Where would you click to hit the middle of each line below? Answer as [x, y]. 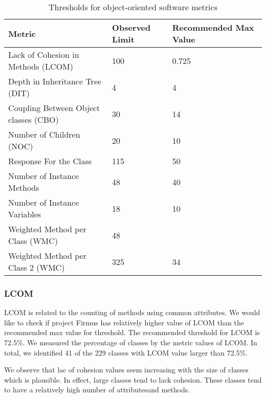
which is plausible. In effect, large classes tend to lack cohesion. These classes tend [133, 379]
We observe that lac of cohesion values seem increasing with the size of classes [126, 370]
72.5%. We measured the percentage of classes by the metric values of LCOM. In [131, 342]
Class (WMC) [33, 241]
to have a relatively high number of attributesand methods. [97, 390]
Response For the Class [50, 161]
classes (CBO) [34, 119]
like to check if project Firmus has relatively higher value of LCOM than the [124, 322]
